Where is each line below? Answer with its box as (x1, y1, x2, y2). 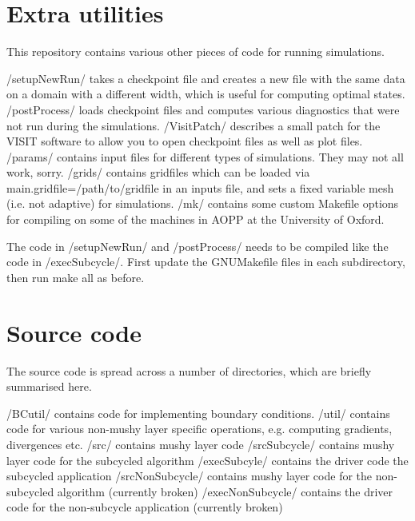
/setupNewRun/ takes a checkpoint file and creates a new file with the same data (6, 70, 405, 86)
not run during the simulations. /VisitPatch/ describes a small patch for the (6, 117, 381, 133)
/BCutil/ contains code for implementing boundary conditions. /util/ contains (6, 404, 390, 421)
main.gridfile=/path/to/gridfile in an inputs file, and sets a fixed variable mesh (6, 179, 394, 196)
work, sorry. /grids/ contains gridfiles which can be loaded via (6, 164, 310, 181)
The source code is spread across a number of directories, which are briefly (6, 362, 372, 379)
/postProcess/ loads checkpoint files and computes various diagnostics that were (6, 101, 400, 117)
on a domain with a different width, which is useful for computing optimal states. (6, 86, 405, 102)
